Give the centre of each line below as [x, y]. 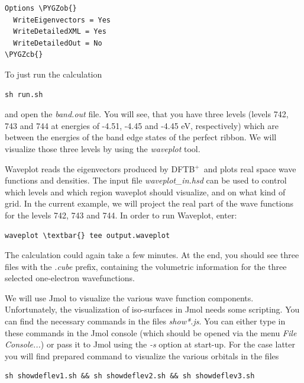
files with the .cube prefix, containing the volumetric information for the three [146, 266]
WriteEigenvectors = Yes [62, 20]
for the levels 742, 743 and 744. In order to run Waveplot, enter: [121, 215]
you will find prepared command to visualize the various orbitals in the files [142, 355]
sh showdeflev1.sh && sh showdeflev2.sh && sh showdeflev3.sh [130, 376]
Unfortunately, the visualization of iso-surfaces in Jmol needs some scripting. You [152, 309]
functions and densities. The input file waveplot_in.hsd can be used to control [146, 180]
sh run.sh [24, 94]
